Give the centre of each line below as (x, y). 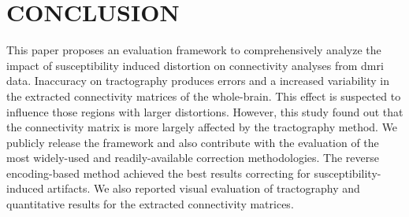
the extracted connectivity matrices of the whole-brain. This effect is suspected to (204, 96)
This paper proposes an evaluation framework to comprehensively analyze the (194, 50)
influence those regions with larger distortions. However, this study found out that (205, 111)
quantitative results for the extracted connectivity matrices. (150, 204)
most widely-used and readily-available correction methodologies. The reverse (193, 158)
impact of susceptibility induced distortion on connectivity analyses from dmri (195, 65)
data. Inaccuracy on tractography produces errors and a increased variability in (198, 81)
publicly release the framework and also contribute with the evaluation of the (193, 142)
